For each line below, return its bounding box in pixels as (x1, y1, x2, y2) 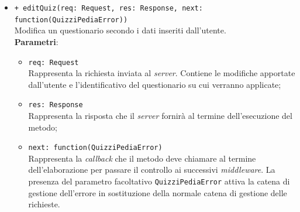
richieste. (28, 198, 60, 210)
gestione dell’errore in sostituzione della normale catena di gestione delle (28, 186, 287, 199)
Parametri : (14, 35, 58, 47)
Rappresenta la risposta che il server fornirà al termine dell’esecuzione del (28, 110, 292, 121)
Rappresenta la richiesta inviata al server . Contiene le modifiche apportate (28, 67, 295, 79)
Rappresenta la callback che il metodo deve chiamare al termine (28, 152, 256, 164)
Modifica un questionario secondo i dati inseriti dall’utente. (14, 24, 226, 36)
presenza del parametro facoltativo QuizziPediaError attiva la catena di (28, 175, 290, 187)
